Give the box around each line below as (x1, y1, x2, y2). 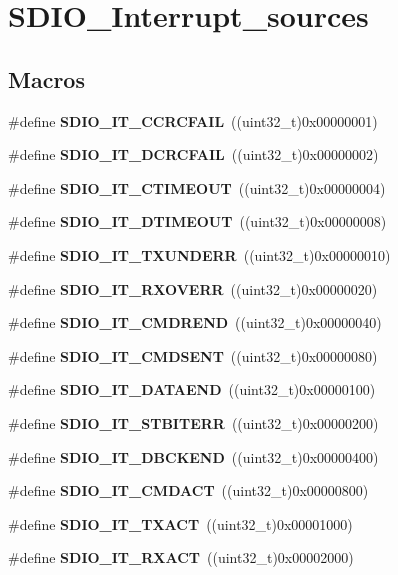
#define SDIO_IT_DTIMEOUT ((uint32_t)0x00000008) (8, 211, 387, 232)
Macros (8, 63, 85, 94)
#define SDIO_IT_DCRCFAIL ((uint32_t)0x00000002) (8, 144, 379, 165)
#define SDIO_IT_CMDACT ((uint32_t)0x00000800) (8, 480, 369, 501)
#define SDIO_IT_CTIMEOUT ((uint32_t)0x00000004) (8, 177, 386, 198)
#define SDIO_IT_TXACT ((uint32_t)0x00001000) (8, 513, 353, 534)
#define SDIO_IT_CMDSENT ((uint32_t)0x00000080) (8, 345, 378, 366)
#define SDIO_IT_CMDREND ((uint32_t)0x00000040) (8, 312, 382, 333)
